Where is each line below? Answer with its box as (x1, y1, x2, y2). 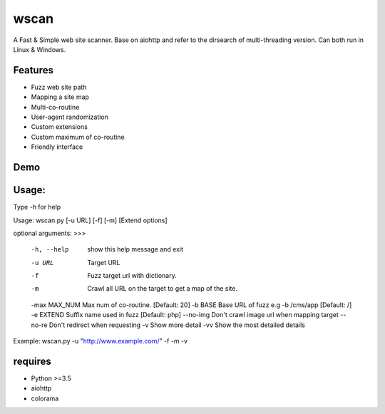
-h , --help (31, 246, 69, 254)
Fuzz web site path (31, 83, 87, 91)
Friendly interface (31, 143, 83, 151)
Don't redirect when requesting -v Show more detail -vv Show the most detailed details (48, 321, 306, 329)
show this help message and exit (87, 245, 183, 254)
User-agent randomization (31, 113, 108, 121)
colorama (31, 394, 59, 403)
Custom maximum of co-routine (31, 133, 125, 141)
